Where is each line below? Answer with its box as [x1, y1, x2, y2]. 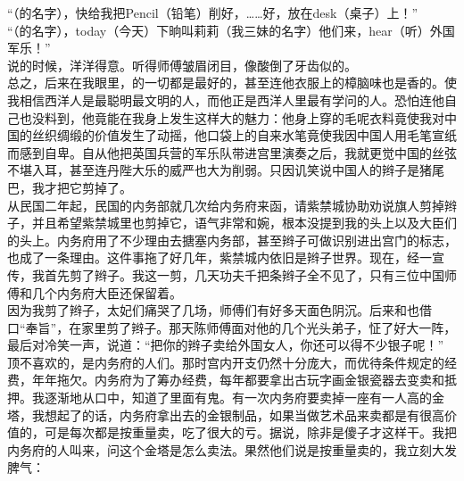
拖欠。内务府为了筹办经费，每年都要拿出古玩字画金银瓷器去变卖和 [56, 370, 444, 389]
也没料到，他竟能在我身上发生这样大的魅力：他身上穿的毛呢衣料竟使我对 [19, 108, 444, 127]
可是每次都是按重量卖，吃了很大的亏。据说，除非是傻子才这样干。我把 [44, 423, 457, 442]
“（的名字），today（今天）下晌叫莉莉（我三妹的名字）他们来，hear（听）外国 [7, 21, 455, 39]
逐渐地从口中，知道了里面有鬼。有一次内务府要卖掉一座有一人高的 [44, 388, 432, 407]
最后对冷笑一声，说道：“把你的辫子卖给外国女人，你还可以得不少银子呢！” [7, 336, 444, 354]
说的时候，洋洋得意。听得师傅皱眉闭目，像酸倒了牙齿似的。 [7, 55, 357, 74]
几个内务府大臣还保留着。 [31, 283, 182, 302]
